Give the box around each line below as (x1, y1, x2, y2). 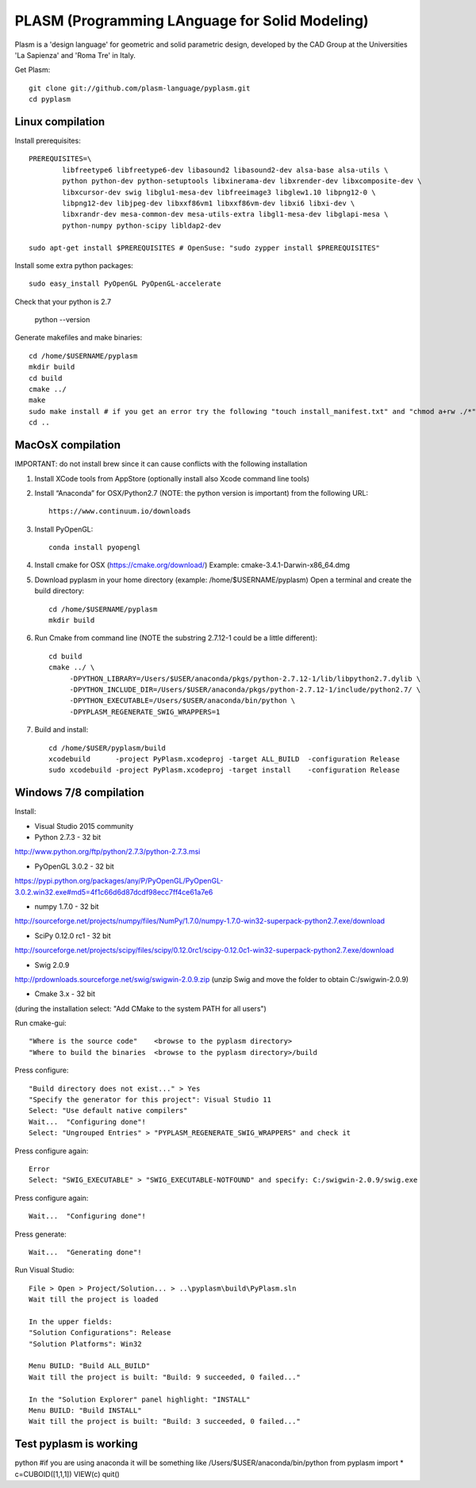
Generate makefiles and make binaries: (14, 333, 143, 343)
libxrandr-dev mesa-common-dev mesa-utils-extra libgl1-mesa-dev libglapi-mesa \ (62, 210, 389, 219)
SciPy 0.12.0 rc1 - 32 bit (34, 930, 111, 940)
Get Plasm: (14, 65, 51, 75)
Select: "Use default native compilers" (29, 1106, 188, 1115)
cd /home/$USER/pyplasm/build (48, 743, 167, 753)
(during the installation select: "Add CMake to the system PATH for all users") (14, 1003, 267, 1013)
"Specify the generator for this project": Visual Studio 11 (29, 1095, 271, 1104)
